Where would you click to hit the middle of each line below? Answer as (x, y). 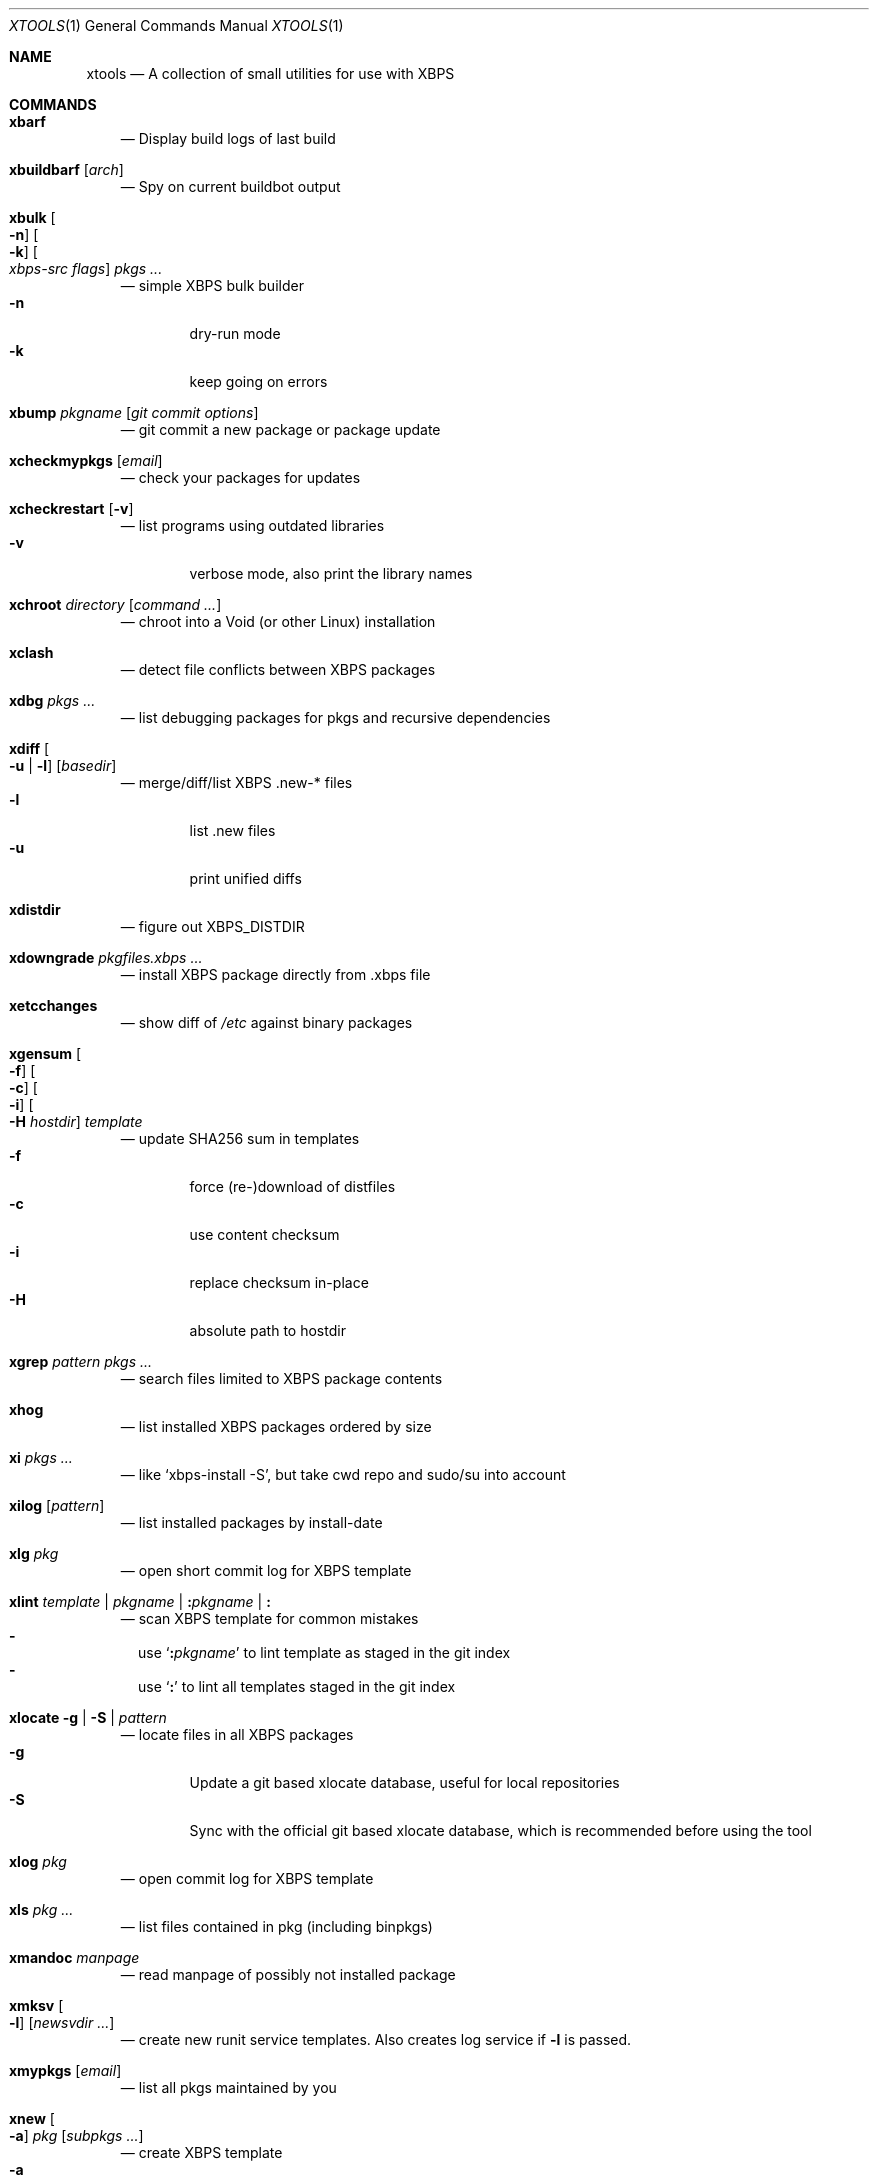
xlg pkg (34, 1553)
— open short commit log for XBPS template (266, 1570)
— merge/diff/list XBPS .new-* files (236, 782)
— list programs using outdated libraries (252, 525)
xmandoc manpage (74, 1957)
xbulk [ (32, 217)
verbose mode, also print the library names (331, 573)
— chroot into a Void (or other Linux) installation (278, 621)
